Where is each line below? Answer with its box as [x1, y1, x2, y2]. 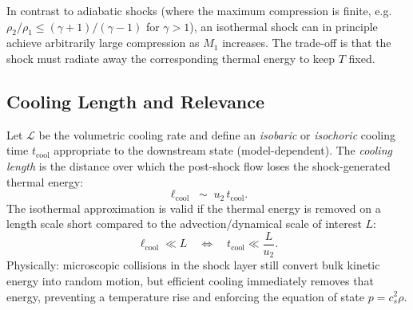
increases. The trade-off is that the [222, 34, 391, 51]
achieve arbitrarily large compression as [6, 34, 200, 51]
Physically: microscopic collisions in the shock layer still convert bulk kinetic [6, 257, 380, 273]
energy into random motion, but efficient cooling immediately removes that [6, 272, 374, 288]
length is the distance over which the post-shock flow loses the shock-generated [6, 157, 391, 174]
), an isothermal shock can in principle [189, 18, 378, 34]
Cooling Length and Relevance [6, 88, 265, 113]
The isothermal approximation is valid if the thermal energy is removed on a [6, 199, 381, 216]
